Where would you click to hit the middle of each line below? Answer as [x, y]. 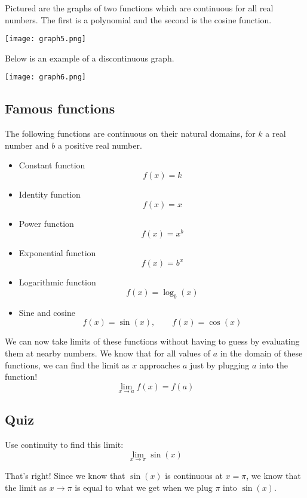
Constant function [52, 165]
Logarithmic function [57, 282]
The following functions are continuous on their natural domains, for [130, 133]
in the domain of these [261, 353]
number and [27, 145]
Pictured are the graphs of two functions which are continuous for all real [139, 8]
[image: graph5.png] [46, 39]
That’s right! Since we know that [65, 476]
